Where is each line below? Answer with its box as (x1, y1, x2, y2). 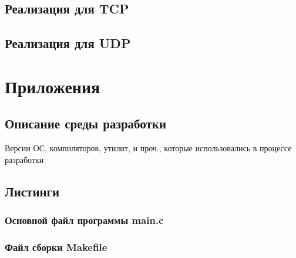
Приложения (5, 74, 100, 98)
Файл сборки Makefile (5, 239, 107, 254)
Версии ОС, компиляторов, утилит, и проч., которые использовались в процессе (5, 142, 292, 154)
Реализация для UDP (5, 34, 131, 52)
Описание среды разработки (5, 114, 167, 133)
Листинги (5, 182, 60, 200)
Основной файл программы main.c (5, 213, 164, 228)
